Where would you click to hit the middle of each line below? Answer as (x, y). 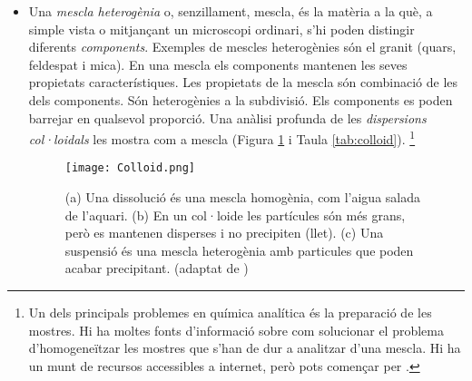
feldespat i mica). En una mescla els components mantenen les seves (218, 64)
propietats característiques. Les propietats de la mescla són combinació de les (243, 82)
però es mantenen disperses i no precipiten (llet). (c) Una (224, 233)
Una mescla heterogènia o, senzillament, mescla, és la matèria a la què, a (231, 11)
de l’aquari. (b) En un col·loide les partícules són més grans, (235, 215)
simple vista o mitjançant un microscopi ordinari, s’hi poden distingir (221, 29)
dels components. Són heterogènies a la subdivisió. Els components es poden (241, 99)
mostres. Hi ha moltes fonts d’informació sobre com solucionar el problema (236, 330)
